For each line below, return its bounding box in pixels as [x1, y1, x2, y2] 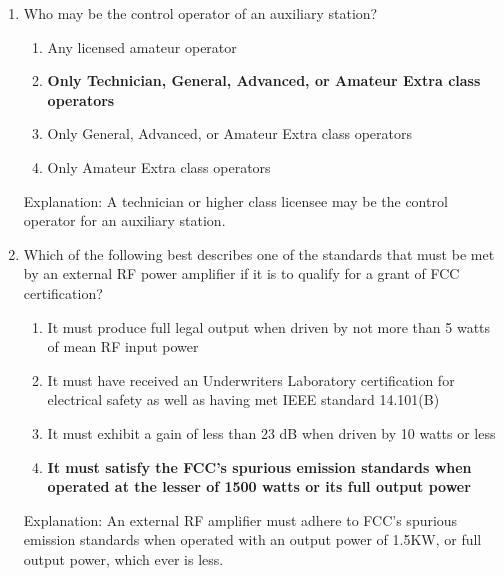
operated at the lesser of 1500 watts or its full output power [47, 476, 471, 497]
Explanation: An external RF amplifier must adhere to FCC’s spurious [23, 509, 458, 530]
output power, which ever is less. [23, 548, 224, 569]
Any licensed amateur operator [47, 36, 237, 57]
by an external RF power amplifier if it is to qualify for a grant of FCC [23, 263, 460, 284]
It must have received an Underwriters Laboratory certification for [47, 369, 455, 390]
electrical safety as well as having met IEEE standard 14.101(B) [47, 389, 440, 410]
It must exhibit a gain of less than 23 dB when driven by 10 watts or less [47, 422, 496, 443]
